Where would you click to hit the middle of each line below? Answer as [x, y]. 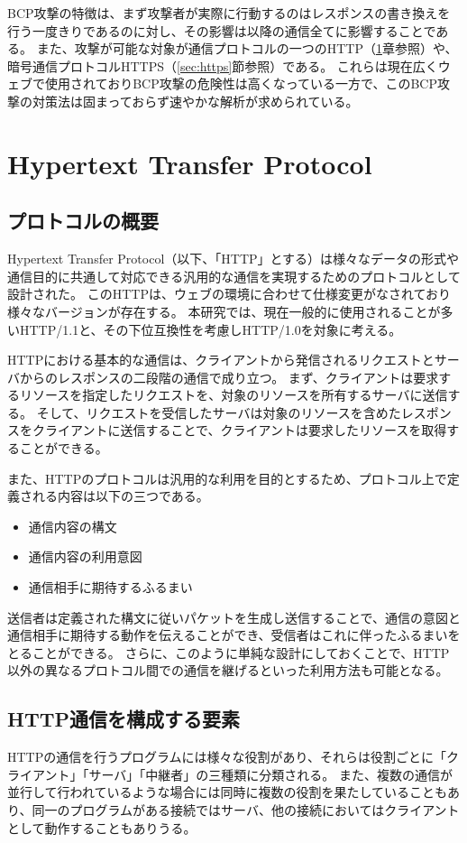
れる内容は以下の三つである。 [120, 496]
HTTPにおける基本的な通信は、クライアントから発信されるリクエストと [221, 360]
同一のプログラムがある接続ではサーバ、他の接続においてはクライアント [246, 810]
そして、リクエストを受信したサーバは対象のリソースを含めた [219, 412]
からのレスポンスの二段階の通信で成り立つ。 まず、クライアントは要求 [229, 377]
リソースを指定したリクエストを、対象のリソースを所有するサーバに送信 [233, 395]
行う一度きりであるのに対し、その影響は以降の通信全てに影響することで [222, 30]
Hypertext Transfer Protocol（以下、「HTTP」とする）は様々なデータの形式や [233, 259]
